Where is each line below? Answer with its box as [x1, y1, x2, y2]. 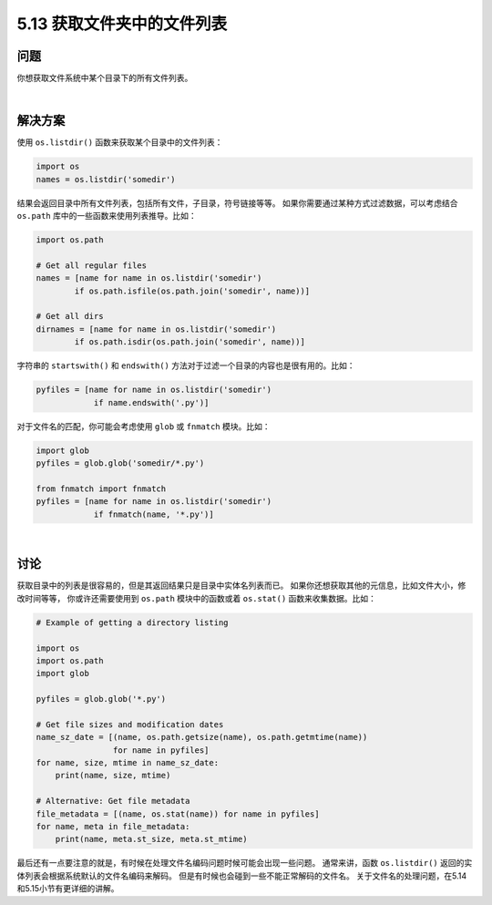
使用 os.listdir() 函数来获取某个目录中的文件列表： [16, 137, 223, 148]
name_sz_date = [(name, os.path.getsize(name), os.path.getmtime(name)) [36, 732, 368, 743]
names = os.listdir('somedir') [36, 174, 177, 184]
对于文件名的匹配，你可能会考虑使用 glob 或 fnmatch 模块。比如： [16, 420, 271, 432]
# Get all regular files [36, 260, 148, 271]
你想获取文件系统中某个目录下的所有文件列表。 [16, 73, 193, 84]
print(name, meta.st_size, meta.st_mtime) [55, 834, 248, 845]
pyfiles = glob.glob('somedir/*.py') [36, 458, 205, 468]
